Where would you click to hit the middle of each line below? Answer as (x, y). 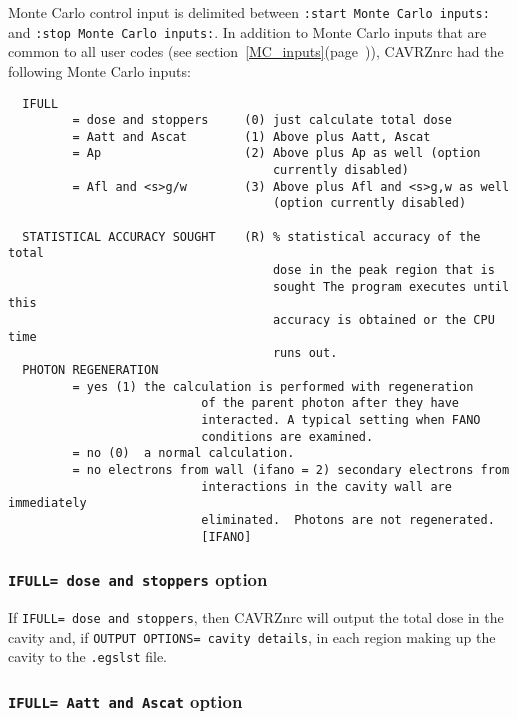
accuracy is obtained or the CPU (383, 320)
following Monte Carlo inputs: (99, 70)
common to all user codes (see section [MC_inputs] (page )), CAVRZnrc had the (256, 51)
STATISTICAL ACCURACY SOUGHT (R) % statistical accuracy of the (251, 236)
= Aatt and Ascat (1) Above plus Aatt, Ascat (251, 136)
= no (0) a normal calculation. (183, 453)
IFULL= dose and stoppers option (138, 579)
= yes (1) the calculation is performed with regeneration (273, 386)
